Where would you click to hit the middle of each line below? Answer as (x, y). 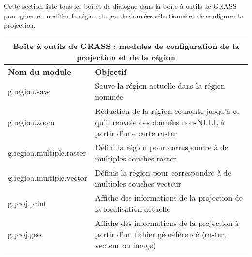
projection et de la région (126, 57)
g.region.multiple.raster (47, 153)
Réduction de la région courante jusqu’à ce (167, 111)
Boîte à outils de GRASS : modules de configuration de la (126, 46)
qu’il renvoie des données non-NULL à (160, 122)
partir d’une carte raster (136, 133)
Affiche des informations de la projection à (167, 223)
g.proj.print (27, 203)
